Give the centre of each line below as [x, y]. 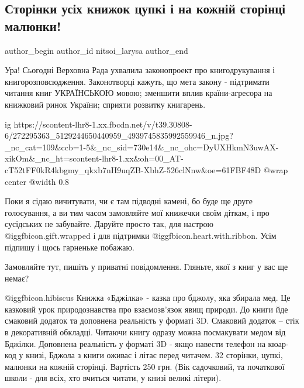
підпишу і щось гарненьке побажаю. [70, 247]
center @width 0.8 [37, 181]
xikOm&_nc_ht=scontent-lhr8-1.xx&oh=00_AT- [94, 158]
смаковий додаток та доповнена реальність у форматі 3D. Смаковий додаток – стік [152, 320]
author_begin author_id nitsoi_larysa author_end [96, 50]
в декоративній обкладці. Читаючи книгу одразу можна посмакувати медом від [145, 332]
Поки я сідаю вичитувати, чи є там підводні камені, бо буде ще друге [129, 201]
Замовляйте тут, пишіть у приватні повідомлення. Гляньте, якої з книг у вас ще [146, 267]
